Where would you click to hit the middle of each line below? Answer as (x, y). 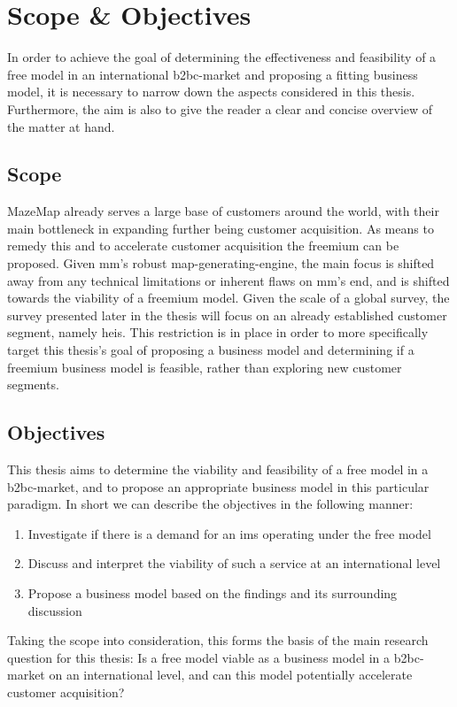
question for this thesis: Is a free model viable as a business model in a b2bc (213, 657)
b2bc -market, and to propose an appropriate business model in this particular (218, 486)
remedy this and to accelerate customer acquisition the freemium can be (203, 246)
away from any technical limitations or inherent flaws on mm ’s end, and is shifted (228, 280)
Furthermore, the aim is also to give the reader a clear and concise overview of (220, 108)
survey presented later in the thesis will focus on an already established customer (227, 315)
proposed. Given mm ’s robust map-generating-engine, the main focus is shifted (221, 263)
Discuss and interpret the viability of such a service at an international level (234, 563)
